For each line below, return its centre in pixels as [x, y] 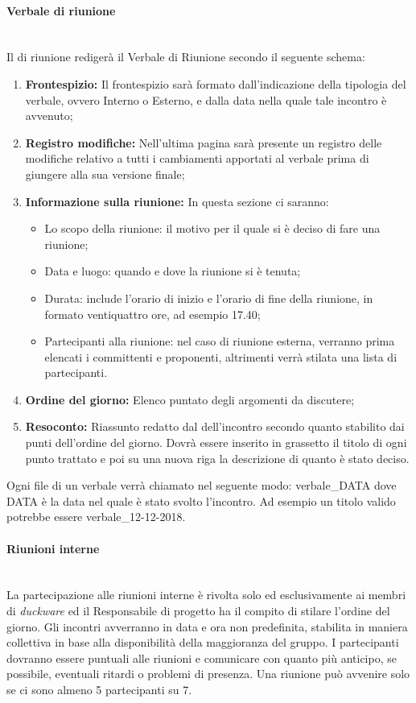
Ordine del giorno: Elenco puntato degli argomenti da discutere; [190, 399]
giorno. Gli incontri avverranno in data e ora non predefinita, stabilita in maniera [207, 626]
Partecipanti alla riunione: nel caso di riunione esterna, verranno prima [220, 341]
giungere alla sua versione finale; [105, 174]
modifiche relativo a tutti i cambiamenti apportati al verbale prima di [197, 158]
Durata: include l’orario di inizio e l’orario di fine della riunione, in [209, 298]
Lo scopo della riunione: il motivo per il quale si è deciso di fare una [212, 228]
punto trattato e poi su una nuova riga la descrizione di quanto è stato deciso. [217, 458]
